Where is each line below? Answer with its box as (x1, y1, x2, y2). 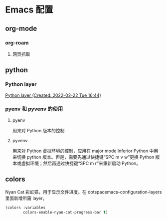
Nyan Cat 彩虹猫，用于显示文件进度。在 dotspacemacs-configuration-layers (5, 189, 162, 195)
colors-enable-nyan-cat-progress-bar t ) (23, 210, 108, 215)
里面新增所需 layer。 (5, 195, 47, 201)
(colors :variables (5, 205, 46, 210)
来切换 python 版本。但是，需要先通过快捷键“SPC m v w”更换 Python (12, 154, 155, 160)
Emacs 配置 (5, 4, 53, 15)
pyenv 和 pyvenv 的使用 (5, 105, 63, 112)
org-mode (5, 24, 37, 32)
